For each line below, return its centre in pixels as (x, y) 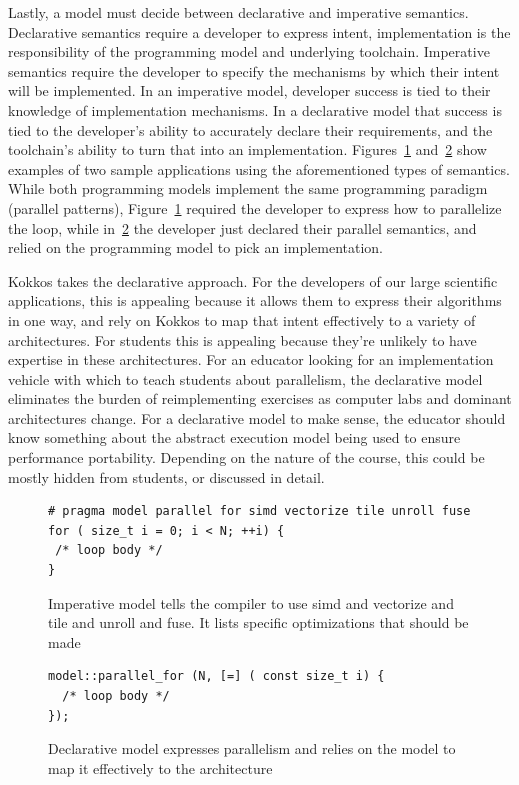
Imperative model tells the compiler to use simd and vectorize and (251, 602)
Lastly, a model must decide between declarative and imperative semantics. (238, 12)
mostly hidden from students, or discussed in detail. (166, 476)
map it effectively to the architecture (160, 767)
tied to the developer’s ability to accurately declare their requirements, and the (250, 129)
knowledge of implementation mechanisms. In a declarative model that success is (255, 109)
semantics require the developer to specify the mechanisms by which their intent (254, 70)
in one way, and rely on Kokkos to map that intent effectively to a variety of (242, 319)
